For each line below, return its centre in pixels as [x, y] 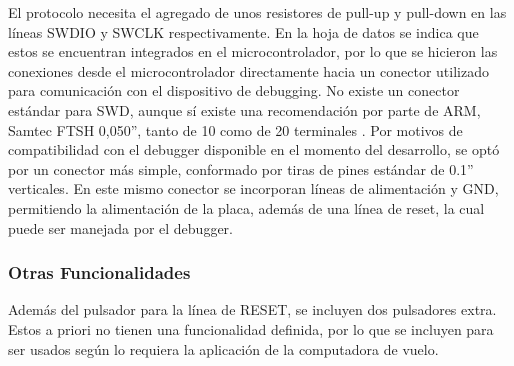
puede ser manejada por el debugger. [120, 227]
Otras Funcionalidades [99, 272]
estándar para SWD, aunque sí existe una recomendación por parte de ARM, [244, 109]
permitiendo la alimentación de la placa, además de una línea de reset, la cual [246, 207]
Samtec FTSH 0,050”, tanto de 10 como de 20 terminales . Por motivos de [235, 129]
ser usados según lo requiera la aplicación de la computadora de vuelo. [223, 348]
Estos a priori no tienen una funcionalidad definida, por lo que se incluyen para [251, 328]
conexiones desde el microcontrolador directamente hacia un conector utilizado [248, 70]
